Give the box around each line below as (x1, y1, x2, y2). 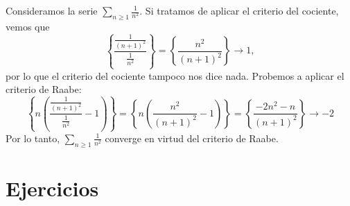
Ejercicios (6, 173, 99, 202)
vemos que (6, 19, 50, 33)
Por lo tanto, (6, 130, 60, 145)
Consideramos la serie (6, 3, 98, 17)
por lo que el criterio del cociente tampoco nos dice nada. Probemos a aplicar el (6, 68, 344, 83)
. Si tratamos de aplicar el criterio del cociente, (139, 3, 339, 17)
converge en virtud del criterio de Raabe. (105, 130, 279, 145)
